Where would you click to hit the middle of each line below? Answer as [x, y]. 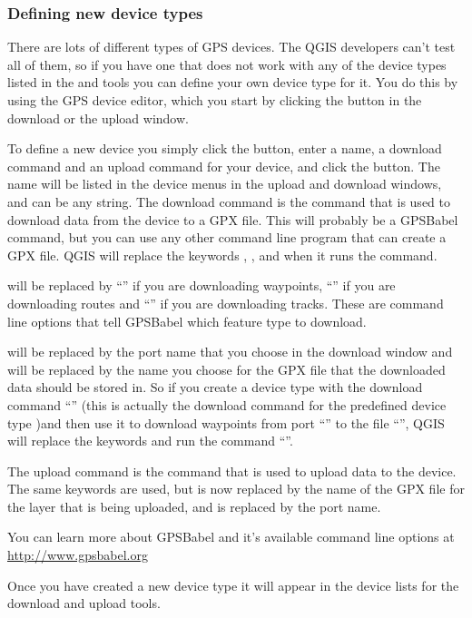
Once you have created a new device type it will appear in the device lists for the [233, 585]
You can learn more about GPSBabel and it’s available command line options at [231, 537]
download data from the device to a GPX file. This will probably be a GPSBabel [233, 219]
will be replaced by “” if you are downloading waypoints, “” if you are [202, 285]
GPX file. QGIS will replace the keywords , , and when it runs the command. [222, 255]
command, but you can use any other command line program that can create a [227, 237]
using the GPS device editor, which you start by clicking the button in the [215, 100]
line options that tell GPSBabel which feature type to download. [187, 321]
